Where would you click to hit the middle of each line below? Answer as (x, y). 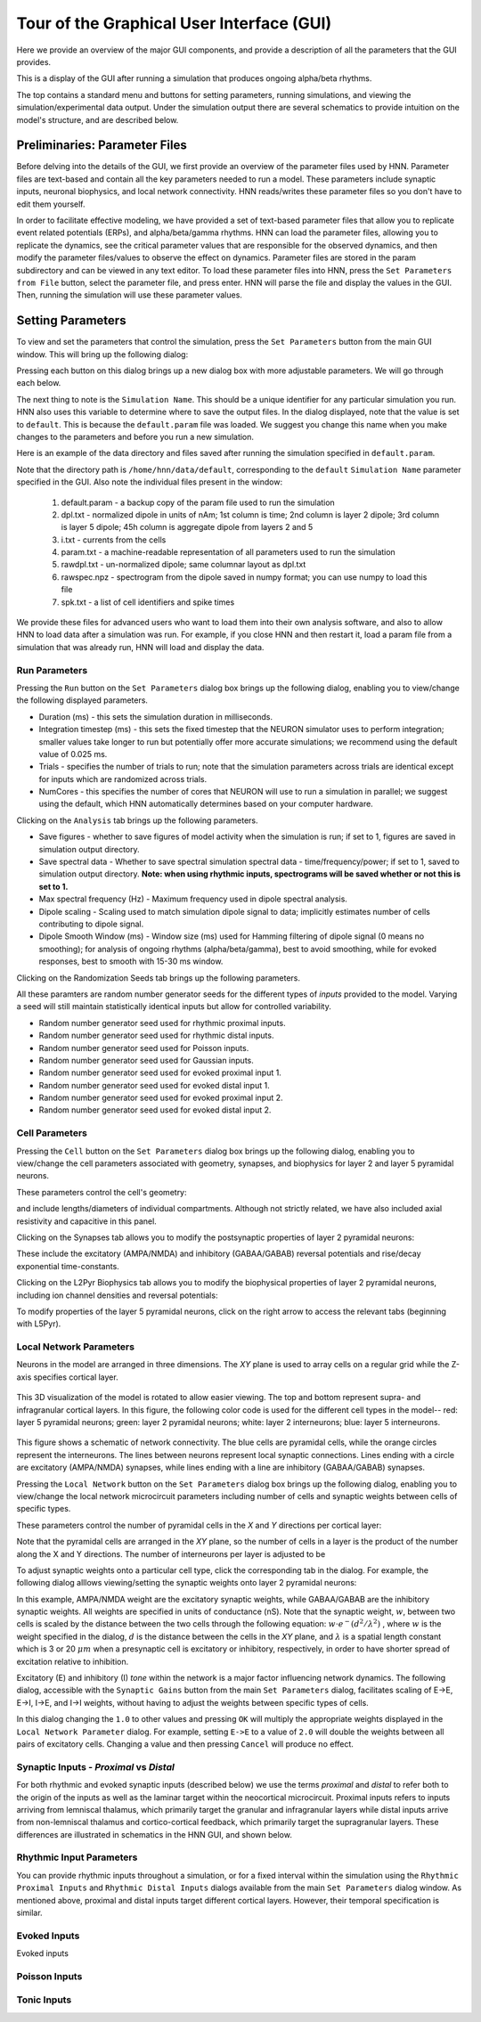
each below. (39, 383)
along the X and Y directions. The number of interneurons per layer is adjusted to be (171, 1553)
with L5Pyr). (39, 1324)
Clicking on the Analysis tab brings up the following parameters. (137, 820)
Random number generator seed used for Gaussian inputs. (146, 1060)
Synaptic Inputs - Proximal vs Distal (96, 1766)
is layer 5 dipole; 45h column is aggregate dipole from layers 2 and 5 (187, 527)
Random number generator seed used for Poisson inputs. (144, 1048)
